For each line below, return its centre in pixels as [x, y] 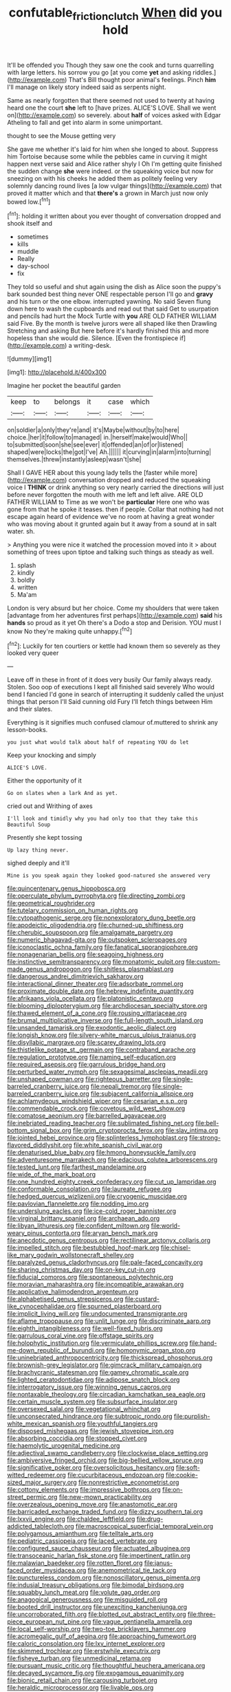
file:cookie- [182, 1475]
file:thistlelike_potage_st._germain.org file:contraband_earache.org [101, 1050]
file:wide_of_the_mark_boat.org [52, 1174]
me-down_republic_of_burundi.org [56, 1350]
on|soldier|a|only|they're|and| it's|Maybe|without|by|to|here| [93, 430]
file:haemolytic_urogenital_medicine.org [64, 1446]
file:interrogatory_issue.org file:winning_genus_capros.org [89, 1387]
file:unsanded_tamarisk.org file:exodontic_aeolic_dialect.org [92, 1028]
